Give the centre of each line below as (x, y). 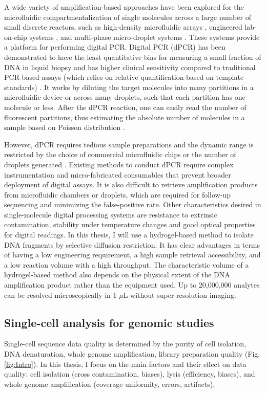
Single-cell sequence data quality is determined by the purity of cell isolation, (125, 344)
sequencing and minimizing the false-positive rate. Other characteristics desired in (133, 204)
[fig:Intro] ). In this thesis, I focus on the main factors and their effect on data (125, 364)
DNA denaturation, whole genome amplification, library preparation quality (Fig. (132, 354)
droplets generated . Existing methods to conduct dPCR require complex (119, 164)
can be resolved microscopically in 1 (60, 294)
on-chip (16, 37)
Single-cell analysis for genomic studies (109, 322)
